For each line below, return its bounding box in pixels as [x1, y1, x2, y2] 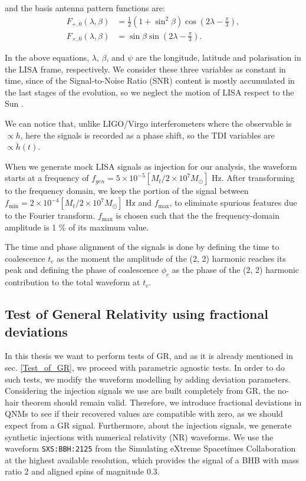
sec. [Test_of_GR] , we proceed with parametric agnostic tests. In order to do [5, 361, 285, 373]
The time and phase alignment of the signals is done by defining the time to [5, 240, 279, 253]
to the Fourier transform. [5, 209, 96, 222]
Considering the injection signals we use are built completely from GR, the [5, 384, 275, 397]
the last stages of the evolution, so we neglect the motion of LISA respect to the [5, 85, 294, 98]
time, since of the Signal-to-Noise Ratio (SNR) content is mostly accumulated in [5, 74, 295, 87]
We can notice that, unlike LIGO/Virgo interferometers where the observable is [5, 117, 292, 130]
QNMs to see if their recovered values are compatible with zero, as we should [5, 407, 283, 420]
